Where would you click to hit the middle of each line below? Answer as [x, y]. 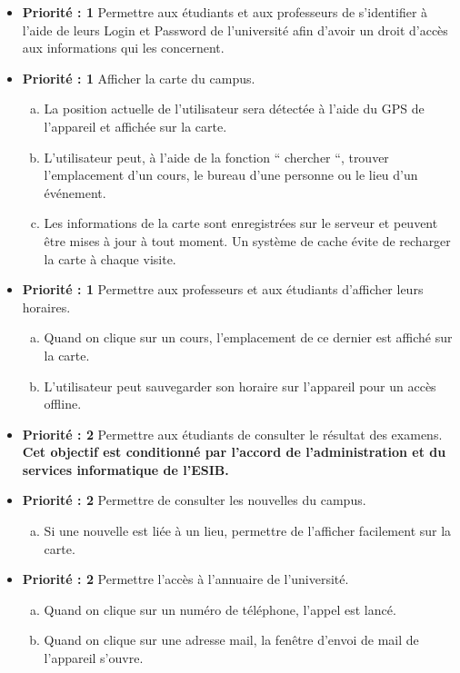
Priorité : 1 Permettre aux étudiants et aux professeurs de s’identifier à [225, 12]
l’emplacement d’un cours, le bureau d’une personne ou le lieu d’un [231, 175]
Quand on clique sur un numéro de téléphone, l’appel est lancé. [220, 609]
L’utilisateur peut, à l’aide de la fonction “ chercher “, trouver [216, 157]
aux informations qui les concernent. [123, 48]
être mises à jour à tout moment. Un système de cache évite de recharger [247, 240]
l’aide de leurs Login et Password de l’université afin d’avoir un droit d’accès [235, 30]
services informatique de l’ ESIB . [125, 469]
